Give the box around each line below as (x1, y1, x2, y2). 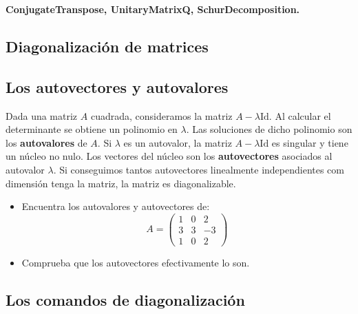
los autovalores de (6, 135, 87, 149)
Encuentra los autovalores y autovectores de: (21, 199, 210, 213)
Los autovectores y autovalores (6, 76, 229, 97)
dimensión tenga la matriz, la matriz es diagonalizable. (6, 176, 236, 190)
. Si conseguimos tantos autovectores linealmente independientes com (53, 162, 344, 176)
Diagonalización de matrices (6, 35, 209, 56)
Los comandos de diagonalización (6, 289, 245, 310)
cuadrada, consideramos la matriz (90, 108, 233, 123)
